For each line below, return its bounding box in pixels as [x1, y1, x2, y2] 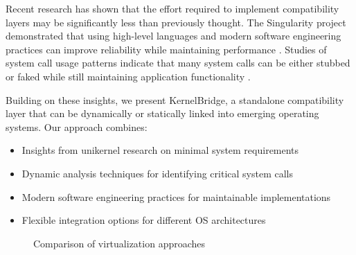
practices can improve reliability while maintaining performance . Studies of [6, 42, 327, 56]
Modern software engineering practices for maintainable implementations [21, 189, 331, 204]
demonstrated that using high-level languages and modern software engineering [6, 28, 341, 43]
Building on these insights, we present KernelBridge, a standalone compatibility [6, 92, 344, 107]
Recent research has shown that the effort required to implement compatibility [6, 1, 339, 15]
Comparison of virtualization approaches [33, 236, 206, 250]
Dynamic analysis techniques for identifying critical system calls [21, 166, 293, 180]
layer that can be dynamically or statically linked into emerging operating [6, 106, 319, 121]
